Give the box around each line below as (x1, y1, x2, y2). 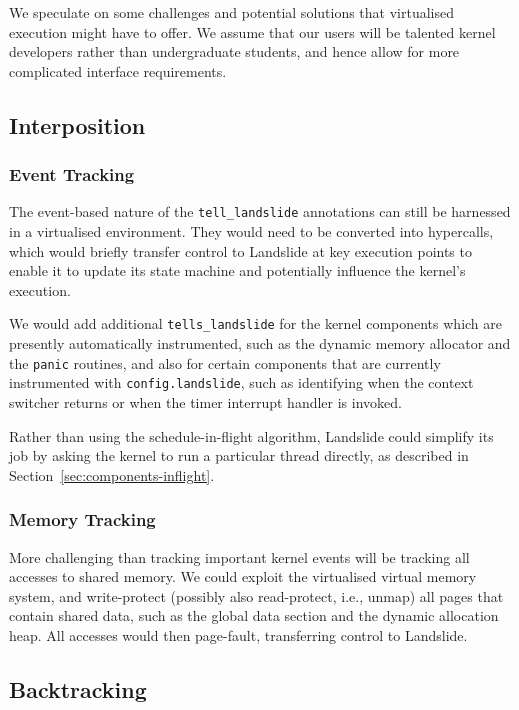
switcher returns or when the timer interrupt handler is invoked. (9, 391, 402, 412)
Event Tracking (9, 162, 135, 187)
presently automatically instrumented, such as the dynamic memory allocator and (9, 333, 511, 354)
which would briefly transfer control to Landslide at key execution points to (9, 240, 472, 261)
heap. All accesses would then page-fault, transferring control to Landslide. (9, 624, 468, 645)
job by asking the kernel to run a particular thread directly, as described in (9, 445, 469, 466)
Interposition (9, 109, 146, 140)
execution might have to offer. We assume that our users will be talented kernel (9, 21, 496, 42)
